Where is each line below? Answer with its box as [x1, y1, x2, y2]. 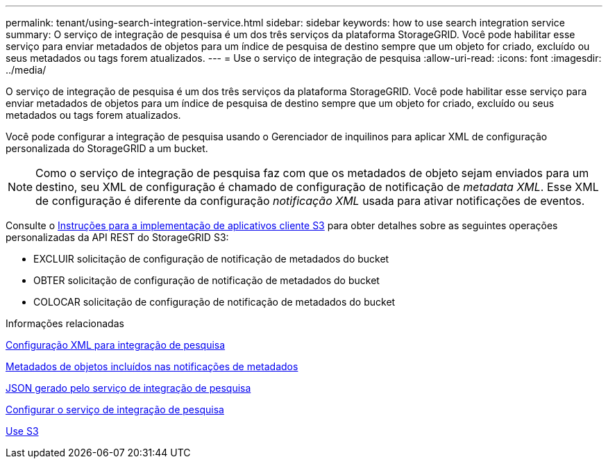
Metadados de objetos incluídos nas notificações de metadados [6, 361, 298, 372]
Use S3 [6, 425, 39, 437]
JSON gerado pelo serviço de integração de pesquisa [6, 382, 251, 394]
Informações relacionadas [6, 317, 124, 329]
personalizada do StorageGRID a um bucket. [6, 142, 208, 154]
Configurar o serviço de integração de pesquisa [6, 404, 224, 415]
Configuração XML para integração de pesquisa [6, 339, 226, 351]
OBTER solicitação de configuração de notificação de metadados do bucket [33, 274, 380, 286]
